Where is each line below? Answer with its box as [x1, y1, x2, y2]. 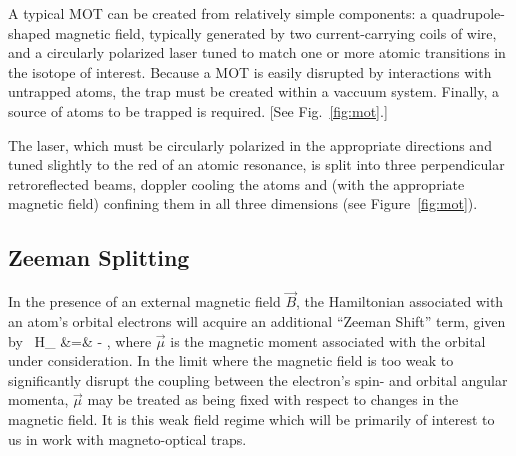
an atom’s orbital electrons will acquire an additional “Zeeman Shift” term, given [8, 310, 506, 331]
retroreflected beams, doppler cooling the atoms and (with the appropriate [8, 173, 465, 194]
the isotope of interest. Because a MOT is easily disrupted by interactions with [8, 61, 492, 82]
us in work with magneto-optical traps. [8, 428, 247, 449]
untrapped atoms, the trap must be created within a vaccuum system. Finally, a [8, 81, 500, 102]
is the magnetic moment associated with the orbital [170, 330, 486, 351]
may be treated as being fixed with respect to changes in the [87, 389, 459, 410]
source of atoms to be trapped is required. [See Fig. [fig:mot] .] [8, 100, 388, 121]
